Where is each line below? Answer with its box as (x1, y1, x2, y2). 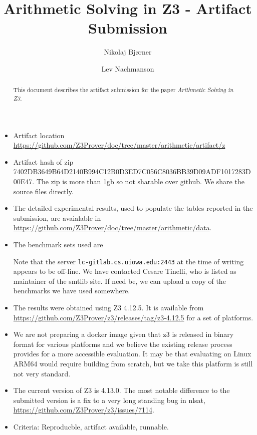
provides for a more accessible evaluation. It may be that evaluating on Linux (13, 348, 251, 359)
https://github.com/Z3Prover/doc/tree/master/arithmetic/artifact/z (13, 140, 225, 150)
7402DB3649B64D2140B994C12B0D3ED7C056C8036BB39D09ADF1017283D (13, 166, 251, 177)
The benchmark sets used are (13, 239, 103, 249)
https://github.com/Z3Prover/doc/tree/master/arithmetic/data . (13, 222, 212, 233)
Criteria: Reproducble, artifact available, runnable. (13, 421, 169, 431)
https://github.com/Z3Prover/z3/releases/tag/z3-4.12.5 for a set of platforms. (13, 312, 253, 322)
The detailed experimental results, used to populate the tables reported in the (13, 203, 253, 213)
